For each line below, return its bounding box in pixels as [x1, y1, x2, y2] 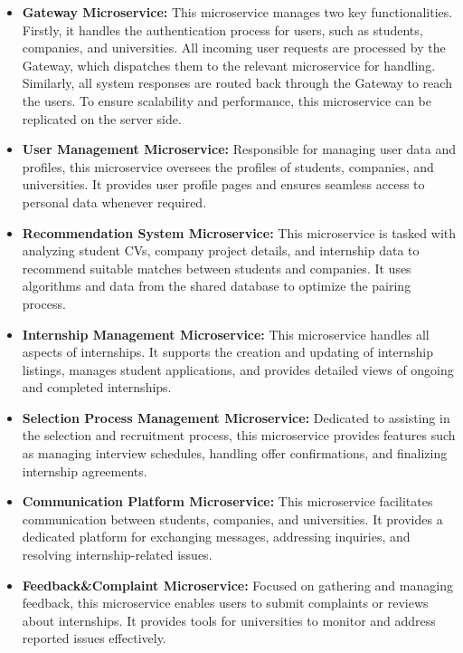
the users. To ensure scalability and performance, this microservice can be [22, 91, 431, 110]
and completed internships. [22, 378, 172, 397]
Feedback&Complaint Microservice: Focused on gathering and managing [22, 575, 453, 594]
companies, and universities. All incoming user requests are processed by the [22, 38, 446, 57]
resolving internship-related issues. [22, 545, 213, 564]
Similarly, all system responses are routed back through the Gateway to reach [22, 73, 452, 92]
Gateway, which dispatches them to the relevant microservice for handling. [22, 55, 436, 74]
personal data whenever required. [22, 192, 207, 211]
